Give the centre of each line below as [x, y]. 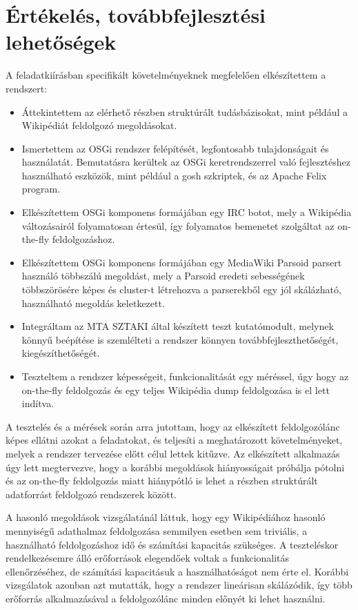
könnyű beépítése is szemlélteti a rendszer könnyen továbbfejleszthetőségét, [180, 339]
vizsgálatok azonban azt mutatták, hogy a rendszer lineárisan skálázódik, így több [179, 585]
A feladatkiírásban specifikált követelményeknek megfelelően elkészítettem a [166, 75]
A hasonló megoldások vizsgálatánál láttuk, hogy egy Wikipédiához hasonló [166, 517]
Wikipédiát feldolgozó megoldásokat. [99, 125]
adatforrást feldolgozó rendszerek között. [91, 494]
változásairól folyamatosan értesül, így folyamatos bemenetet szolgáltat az [178, 225]
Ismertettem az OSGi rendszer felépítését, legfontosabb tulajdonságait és [175, 148]
